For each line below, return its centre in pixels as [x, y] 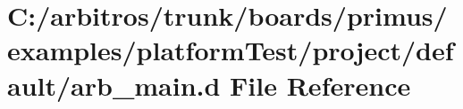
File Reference [320, 85]
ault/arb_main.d [114, 85]
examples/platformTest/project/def [231, 50]
